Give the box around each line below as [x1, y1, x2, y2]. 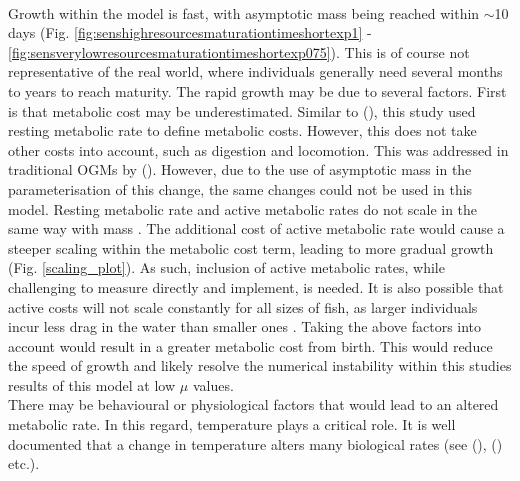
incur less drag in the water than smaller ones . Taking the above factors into [8, 316, 482, 337]
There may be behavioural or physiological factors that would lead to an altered [8, 394, 499, 415]
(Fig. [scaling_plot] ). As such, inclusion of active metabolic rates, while [8, 257, 445, 278]
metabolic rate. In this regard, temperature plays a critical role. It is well [8, 414, 456, 435]
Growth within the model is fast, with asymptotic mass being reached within [8, 2, 480, 23]
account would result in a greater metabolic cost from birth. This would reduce [8, 335, 493, 356]
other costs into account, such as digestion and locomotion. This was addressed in [8, 139, 509, 160]
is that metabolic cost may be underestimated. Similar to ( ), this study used [8, 100, 476, 121]
